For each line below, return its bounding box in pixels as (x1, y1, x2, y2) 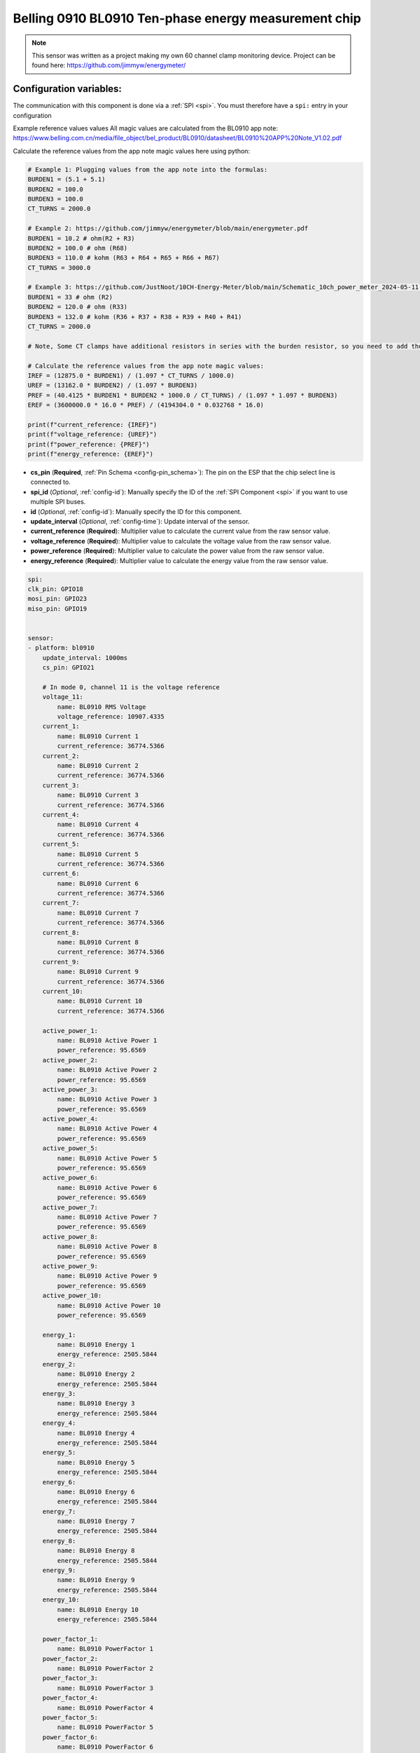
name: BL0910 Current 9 (57, 968, 139, 976)
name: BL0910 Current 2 (57, 762, 139, 770)
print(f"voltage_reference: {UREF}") (27, 431, 157, 438)
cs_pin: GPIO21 (42, 663, 94, 672)
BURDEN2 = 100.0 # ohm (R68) (27, 244, 128, 252)
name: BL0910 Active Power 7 (57, 1213, 157, 1221)
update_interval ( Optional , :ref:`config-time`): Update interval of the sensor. (30, 517, 250, 526)
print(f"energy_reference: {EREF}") (27, 450, 154, 459)
